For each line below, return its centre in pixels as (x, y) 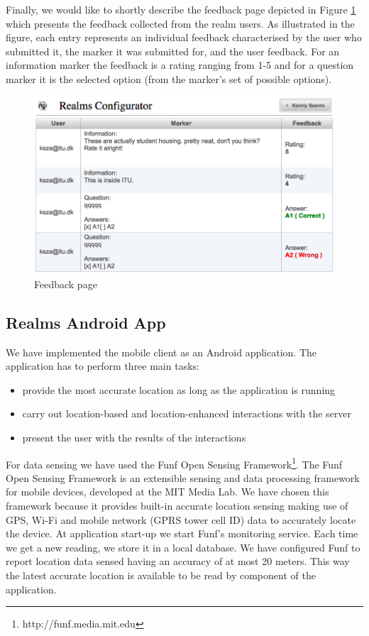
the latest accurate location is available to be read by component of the (161, 575)
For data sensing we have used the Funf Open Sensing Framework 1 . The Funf (174, 463)
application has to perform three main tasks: (103, 366)
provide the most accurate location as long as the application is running (179, 389)
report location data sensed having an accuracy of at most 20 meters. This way (178, 561)
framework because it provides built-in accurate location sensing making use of (177, 506)
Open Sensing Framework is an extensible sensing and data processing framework (183, 477)
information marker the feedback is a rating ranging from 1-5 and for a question (180, 65)
